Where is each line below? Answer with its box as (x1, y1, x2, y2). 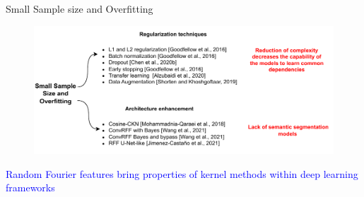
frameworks (6, 180, 55, 195)
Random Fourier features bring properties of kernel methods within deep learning (6, 166, 358, 181)
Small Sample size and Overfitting (6, 1, 153, 16)
